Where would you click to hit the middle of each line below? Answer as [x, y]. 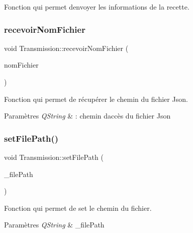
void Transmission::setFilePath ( [54, 157]
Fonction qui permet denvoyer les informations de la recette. [97, 7]
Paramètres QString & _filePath [54, 225]
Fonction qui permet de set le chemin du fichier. [78, 208]
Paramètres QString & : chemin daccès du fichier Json [87, 116]
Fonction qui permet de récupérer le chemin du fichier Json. [96, 99]
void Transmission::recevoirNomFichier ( [66, 48]
